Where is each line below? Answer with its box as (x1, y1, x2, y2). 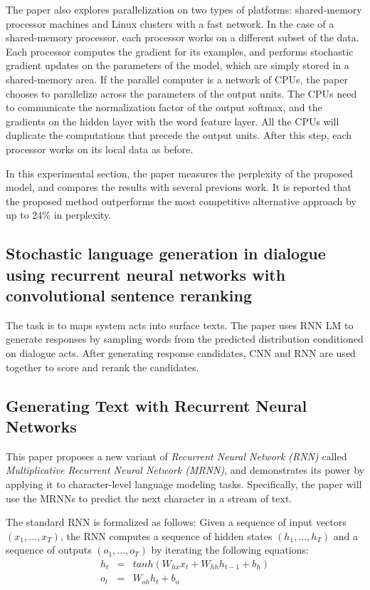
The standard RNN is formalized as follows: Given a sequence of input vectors (6, 514, 347, 529)
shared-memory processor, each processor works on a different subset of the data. (6, 30, 359, 45)
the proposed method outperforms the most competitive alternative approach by (6, 193, 356, 208)
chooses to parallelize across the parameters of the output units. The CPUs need (6, 86, 357, 100)
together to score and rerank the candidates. (6, 359, 199, 374)
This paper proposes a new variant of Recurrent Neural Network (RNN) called (6, 448, 347, 463)
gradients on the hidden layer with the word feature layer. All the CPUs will (6, 113, 339, 128)
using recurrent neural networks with (6, 263, 286, 285)
